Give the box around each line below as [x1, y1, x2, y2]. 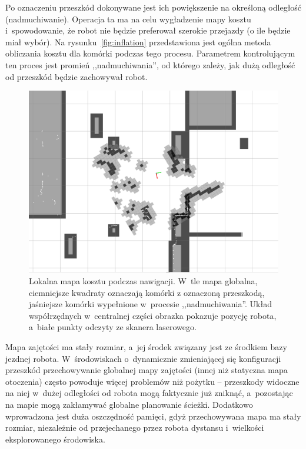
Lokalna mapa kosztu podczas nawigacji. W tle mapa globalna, [29, 275, 258, 287]
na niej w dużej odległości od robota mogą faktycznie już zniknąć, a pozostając [5, 387, 293, 399]
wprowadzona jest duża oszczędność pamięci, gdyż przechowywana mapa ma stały [5, 410, 301, 422]
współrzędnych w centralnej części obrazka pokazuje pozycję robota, [29, 309, 277, 321]
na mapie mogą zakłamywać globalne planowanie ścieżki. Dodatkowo [5, 398, 253, 410]
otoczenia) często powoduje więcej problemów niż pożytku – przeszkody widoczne [5, 375, 300, 387]
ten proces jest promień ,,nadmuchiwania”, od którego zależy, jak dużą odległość [5, 58, 295, 71]
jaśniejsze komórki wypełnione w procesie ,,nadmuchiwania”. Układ [29, 298, 272, 310]
